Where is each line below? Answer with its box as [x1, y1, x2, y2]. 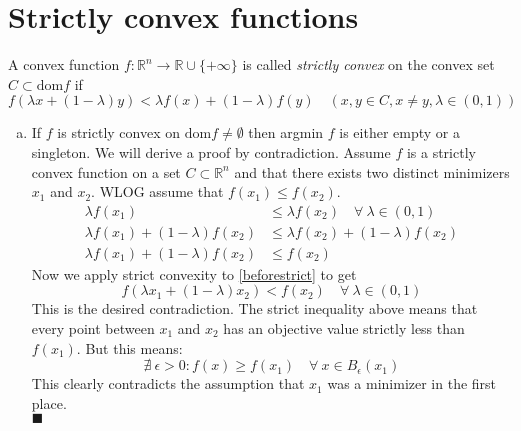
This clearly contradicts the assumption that [31, 373, 305, 394]
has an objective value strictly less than [223, 317, 465, 338]
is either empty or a [339, 122, 460, 143]
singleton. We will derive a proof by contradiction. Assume [31, 141, 391, 162]
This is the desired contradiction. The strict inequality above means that [31, 298, 478, 319]
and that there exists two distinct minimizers [234, 161, 510, 182]
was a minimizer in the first [327, 373, 497, 394]
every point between [31, 317, 155, 338]
